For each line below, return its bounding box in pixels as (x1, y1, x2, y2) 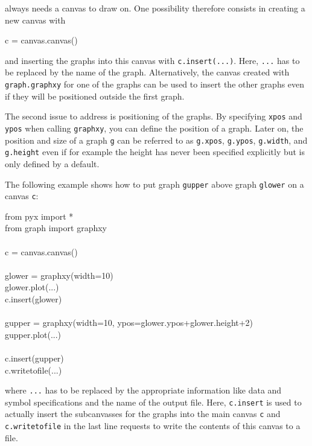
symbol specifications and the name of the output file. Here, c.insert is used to (5, 395, 302, 408)
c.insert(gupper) (5, 351, 64, 364)
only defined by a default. (5, 157, 100, 170)
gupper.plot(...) (5, 328, 62, 340)
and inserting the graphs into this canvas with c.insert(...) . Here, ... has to (5, 54, 300, 66)
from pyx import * (5, 209, 74, 222)
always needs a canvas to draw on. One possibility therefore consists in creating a (5, 2, 305, 14)
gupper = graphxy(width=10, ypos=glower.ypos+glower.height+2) (5, 316, 253, 329)
